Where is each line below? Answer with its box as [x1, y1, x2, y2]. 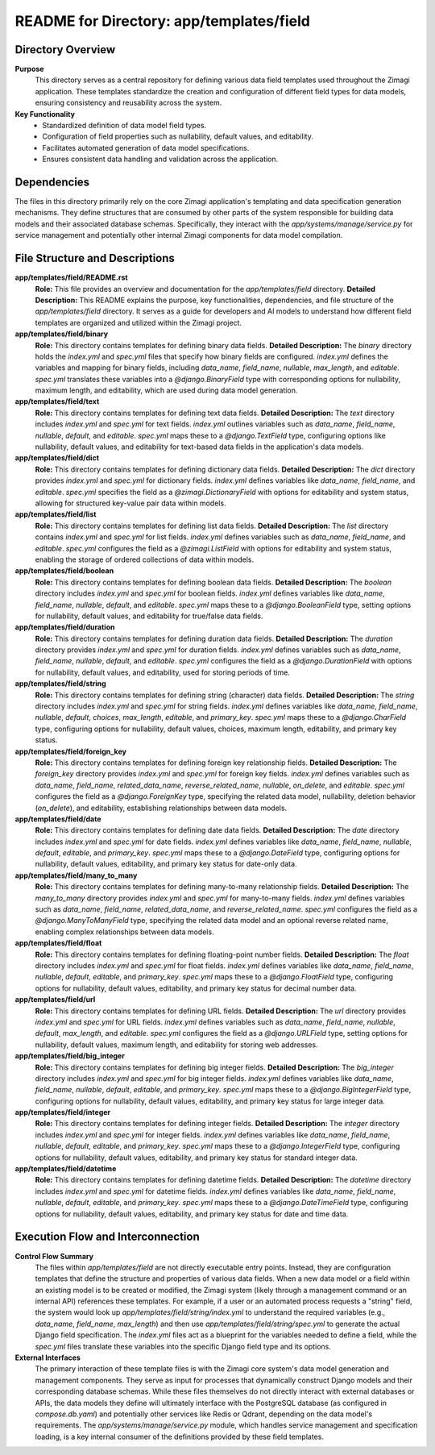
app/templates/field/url [14, 995, 96, 1004]
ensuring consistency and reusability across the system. [35, 98, 222, 108]
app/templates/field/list [14, 509, 97, 519]
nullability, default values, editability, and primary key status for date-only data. [35, 859, 297, 869]
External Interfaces [14, 1353, 81, 1362]
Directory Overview [14, 43, 116, 56]
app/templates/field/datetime [14, 1164, 117, 1174]
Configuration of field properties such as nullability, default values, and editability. [42, 131, 313, 141]
